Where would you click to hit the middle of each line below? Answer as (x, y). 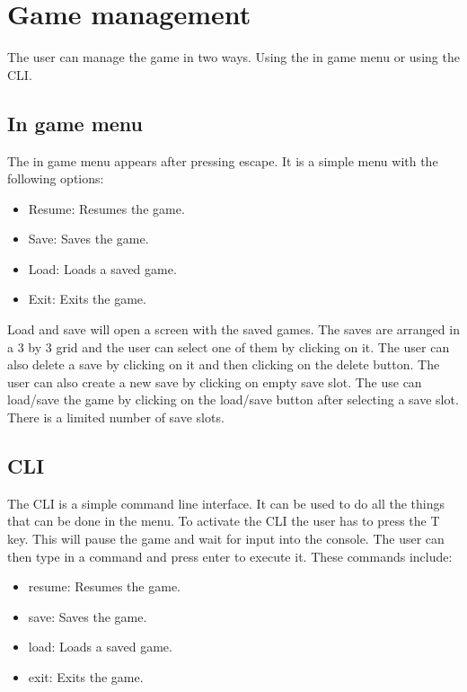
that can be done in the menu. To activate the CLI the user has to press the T (224, 521)
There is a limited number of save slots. (116, 417)
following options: (56, 178)
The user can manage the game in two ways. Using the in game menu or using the (233, 57)
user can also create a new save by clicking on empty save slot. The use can (215, 381)
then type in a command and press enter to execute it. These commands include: (230, 556)
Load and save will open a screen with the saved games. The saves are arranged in (233, 329)
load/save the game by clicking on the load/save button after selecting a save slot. (233, 399)
